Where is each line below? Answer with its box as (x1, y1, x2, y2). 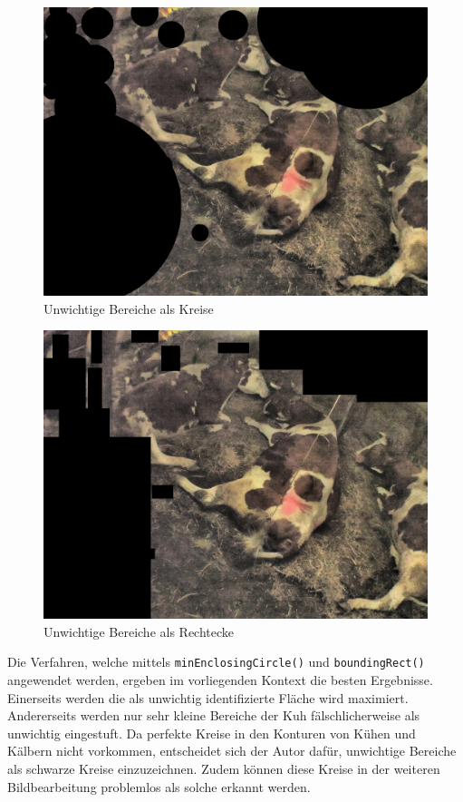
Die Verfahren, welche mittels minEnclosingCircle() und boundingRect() (7, 652, 425, 671)
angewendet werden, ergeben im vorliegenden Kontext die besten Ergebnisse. (7, 670, 433, 690)
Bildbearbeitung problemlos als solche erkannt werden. (7, 777, 311, 796)
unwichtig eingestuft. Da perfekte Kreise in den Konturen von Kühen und (7, 723, 416, 742)
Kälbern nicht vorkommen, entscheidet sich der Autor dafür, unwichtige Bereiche (7, 741, 457, 760)
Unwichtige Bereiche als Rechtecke (43, 621, 235, 641)
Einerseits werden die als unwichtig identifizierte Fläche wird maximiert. (7, 688, 409, 707)
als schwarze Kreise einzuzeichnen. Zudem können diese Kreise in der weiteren (7, 759, 440, 778)
